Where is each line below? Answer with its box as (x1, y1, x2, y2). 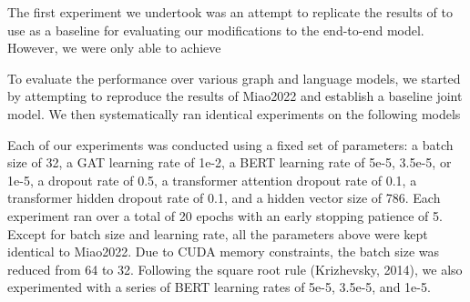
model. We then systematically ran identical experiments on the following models (7, 104, 461, 123)
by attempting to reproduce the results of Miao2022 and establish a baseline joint (7, 86, 463, 106)
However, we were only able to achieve (7, 38, 221, 57)
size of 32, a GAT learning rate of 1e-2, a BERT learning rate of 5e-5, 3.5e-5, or (7, 153, 452, 172)
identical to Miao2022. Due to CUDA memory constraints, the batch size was (7, 242, 439, 261)
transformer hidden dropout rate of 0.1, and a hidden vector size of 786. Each (7, 188, 441, 207)
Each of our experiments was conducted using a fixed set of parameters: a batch (7, 135, 454, 154)
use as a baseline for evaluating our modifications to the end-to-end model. (7, 20, 424, 39)
